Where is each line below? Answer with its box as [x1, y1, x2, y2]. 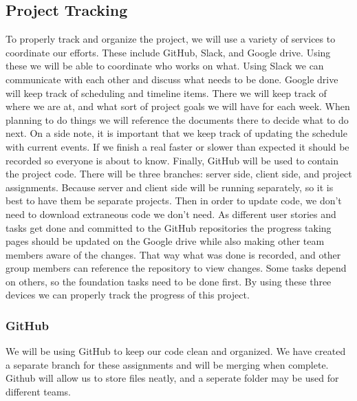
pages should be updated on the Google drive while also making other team [6, 234, 325, 248]
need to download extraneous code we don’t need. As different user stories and [6, 206, 336, 221]
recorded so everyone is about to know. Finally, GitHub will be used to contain [6, 153, 339, 167]
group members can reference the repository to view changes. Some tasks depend [6, 261, 347, 275]
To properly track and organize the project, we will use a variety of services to [6, 32, 336, 46]
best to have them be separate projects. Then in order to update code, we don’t [6, 193, 342, 208]
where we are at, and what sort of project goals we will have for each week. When [6, 99, 350, 113]
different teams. [6, 384, 71, 399]
